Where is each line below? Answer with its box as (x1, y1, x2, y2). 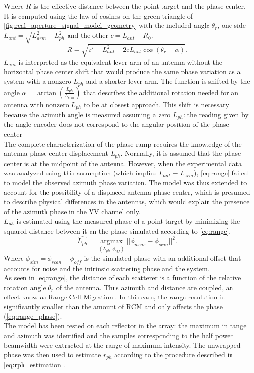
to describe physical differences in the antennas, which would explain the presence (4, 197, 250, 207)
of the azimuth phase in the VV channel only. (4, 206, 140, 216)
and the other (67, 30, 108, 40)
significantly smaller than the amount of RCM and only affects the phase (4, 301, 223, 311)
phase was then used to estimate (4, 349, 101, 359)
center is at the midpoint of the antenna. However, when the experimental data (4, 158, 242, 168)
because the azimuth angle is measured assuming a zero (4, 109, 171, 119)
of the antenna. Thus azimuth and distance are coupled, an (56, 282, 233, 292)
